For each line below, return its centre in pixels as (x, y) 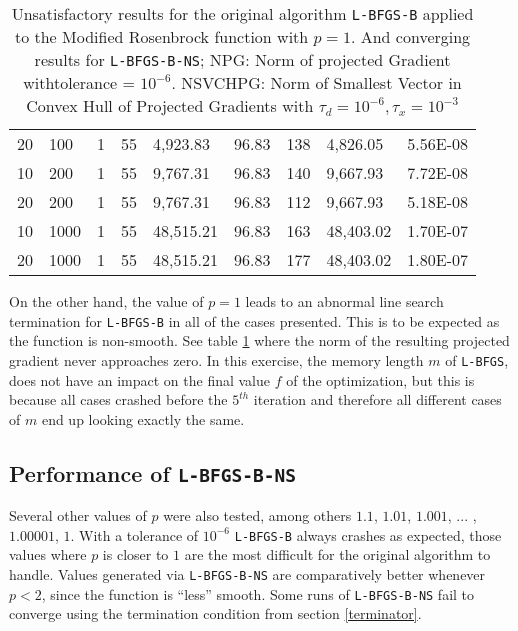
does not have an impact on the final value (140, 379)
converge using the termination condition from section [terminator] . (215, 613)
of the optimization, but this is (380, 379)
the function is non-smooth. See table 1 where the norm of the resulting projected (259, 340)
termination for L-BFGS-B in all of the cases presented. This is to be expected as (254, 320)
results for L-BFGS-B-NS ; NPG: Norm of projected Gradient (242, 59)
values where (48, 554)
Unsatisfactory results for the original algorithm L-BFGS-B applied (242, 13)
